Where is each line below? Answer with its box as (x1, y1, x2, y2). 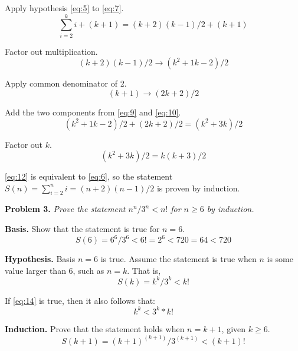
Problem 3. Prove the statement (5, 203, 126, 215)
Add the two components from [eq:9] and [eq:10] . (5, 105, 181, 118)
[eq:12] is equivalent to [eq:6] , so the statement (5, 170, 173, 183)
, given (221, 322, 246, 335)
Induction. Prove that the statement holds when (5, 322, 185, 335)
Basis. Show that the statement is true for (5, 223, 160, 235)
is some (267, 253, 293, 265)
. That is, (127, 264, 161, 276)
